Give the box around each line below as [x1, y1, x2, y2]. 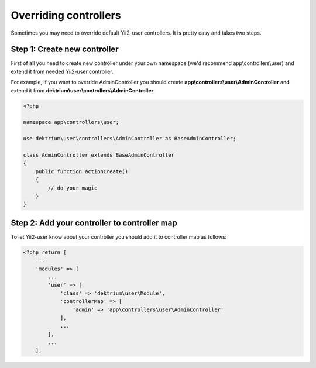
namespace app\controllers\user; [23, 119, 119, 126]
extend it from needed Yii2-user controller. [11, 68, 114, 75]
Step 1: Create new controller [11, 44, 119, 54]
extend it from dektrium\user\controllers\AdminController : [11, 87, 155, 94]
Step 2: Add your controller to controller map [11, 218, 178, 228]
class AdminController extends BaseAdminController [23, 152, 175, 158]
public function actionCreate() [35, 168, 129, 175]
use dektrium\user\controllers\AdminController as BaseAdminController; [23, 135, 236, 142]
